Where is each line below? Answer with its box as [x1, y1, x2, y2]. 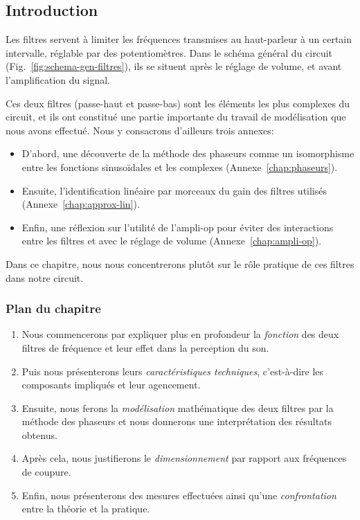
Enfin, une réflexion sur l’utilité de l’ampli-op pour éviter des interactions [21, 219, 334, 234]
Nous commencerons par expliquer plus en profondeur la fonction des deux [21, 327, 339, 341]
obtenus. [21, 427, 57, 442]
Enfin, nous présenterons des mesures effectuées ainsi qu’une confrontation [21, 487, 336, 502]
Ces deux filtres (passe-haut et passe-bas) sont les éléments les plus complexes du [6, 96, 350, 110]
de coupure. [21, 465, 71, 479]
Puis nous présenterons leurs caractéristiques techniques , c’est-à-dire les [21, 364, 324, 378]
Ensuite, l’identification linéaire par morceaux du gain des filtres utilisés [21, 183, 327, 197]
